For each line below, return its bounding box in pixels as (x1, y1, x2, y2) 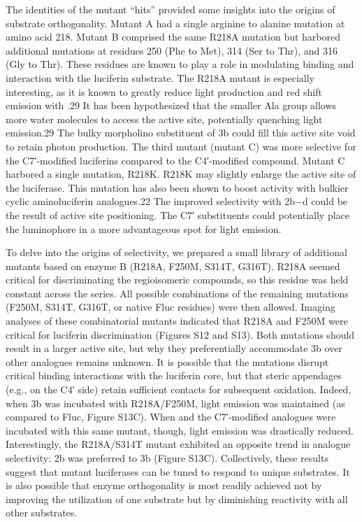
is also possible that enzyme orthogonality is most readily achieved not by (6, 478, 322, 493)
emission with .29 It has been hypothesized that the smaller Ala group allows (6, 98, 337, 113)
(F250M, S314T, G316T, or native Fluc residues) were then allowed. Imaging (6, 299, 335, 314)
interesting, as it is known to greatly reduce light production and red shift (6, 84, 322, 99)
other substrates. (6, 505, 78, 520)
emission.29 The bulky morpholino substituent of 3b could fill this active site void (6, 125, 356, 140)
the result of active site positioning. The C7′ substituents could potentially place (6, 207, 350, 222)
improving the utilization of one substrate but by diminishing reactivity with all (6, 491, 348, 506)
